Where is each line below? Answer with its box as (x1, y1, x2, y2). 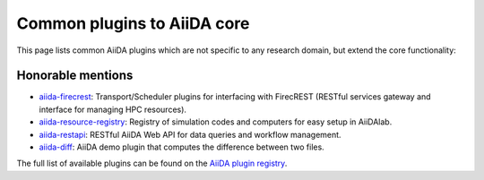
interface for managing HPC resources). (39, 104, 187, 115)
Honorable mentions (16, 68, 134, 83)
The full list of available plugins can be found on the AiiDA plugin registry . (16, 158, 288, 169)
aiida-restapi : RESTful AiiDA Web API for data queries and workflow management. (39, 129, 341, 140)
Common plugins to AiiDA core (16, 13, 250, 33)
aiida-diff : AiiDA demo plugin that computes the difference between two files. (39, 141, 324, 152)
